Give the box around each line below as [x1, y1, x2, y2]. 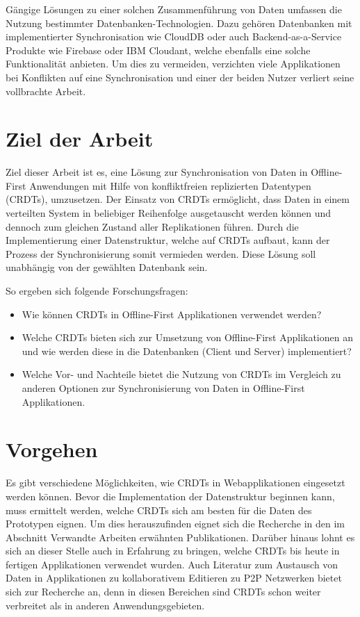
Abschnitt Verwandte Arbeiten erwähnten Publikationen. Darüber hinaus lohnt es [6, 529, 355, 544]
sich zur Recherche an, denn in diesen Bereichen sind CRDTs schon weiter [6, 584, 321, 599]
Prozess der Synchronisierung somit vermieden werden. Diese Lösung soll [6, 246, 316, 261]
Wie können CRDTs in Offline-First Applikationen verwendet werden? [22, 306, 322, 321]
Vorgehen [6, 435, 98, 463]
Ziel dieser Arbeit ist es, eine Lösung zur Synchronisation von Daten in [6, 165, 308, 179]
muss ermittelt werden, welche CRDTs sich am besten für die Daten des [6, 502, 312, 517]
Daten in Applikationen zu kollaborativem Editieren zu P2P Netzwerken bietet [6, 570, 342, 585]
